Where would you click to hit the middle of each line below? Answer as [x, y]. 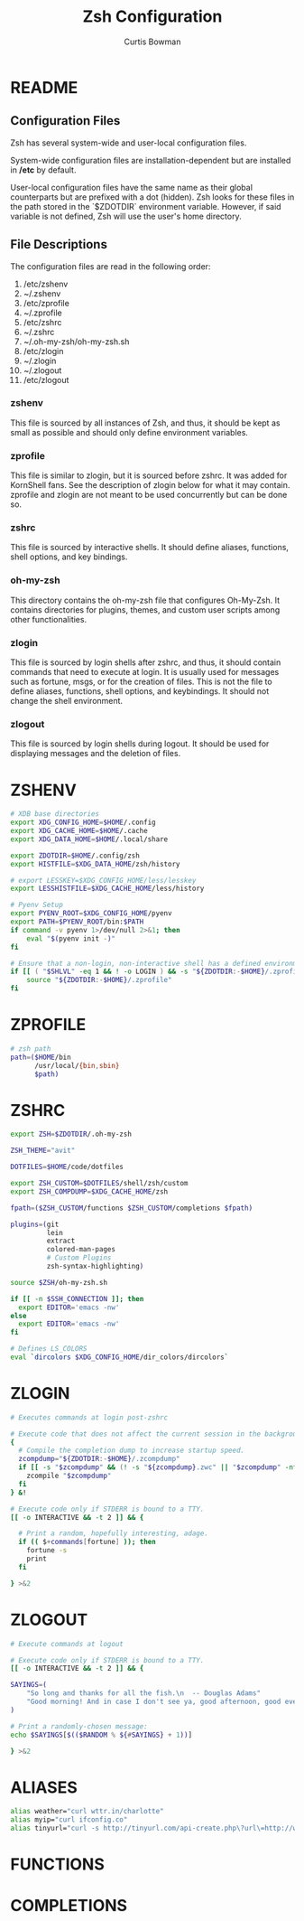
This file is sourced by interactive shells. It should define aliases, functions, [150, 548]
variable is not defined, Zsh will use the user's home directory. [126, 216]
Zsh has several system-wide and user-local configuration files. [129, 143]
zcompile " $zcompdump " [69, 1476]
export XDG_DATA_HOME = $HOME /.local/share [89, 839]
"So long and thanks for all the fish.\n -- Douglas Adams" [143, 1693]
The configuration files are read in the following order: [111, 266]
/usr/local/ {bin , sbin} [77, 1065]
